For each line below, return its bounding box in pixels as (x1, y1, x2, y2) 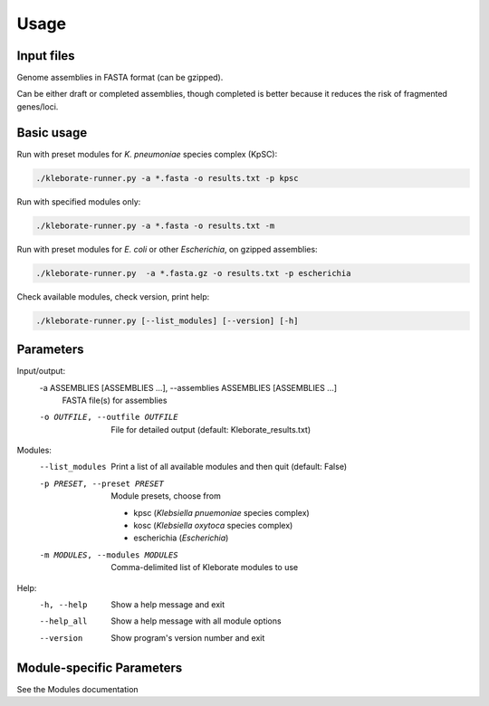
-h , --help (39, 600, 88, 610)
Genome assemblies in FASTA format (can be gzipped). (16, 72, 224, 83)
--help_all (39, 616, 88, 626)
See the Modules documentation (16, 683, 139, 694)
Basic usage (16, 125, 88, 140)
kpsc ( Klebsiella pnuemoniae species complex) (133, 507, 310, 518)
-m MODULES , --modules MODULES (39, 549, 178, 560)
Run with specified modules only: (16, 196, 141, 207)
